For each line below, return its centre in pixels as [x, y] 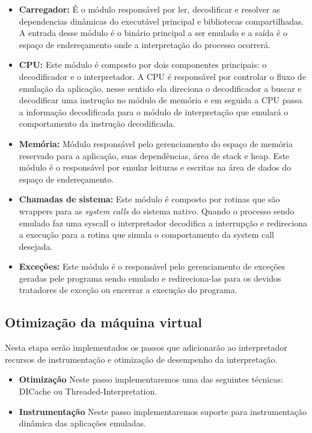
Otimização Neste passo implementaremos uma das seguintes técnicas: [151, 379]
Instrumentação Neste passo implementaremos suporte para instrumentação [163, 411]
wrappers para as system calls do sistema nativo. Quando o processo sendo [157, 210]
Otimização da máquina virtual [103, 322]
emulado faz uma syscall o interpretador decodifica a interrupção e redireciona [163, 223]
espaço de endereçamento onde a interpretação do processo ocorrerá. [145, 44]
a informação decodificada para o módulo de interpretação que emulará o [154, 111]
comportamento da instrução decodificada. [97, 123]
